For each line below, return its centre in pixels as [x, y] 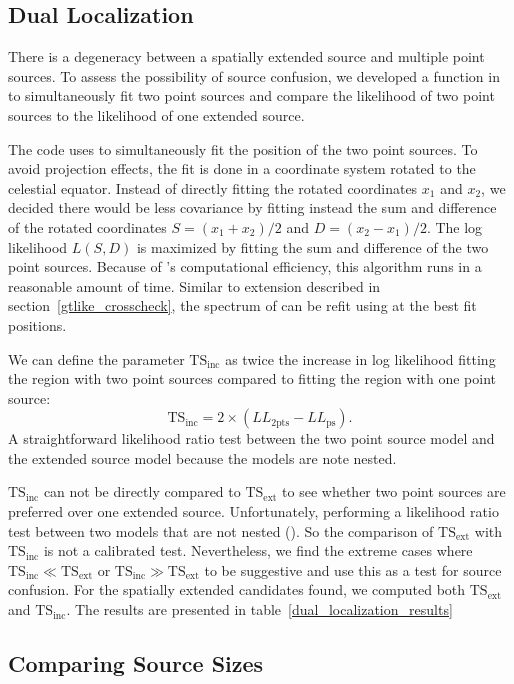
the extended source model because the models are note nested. [202, 457]
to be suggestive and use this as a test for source [353, 569]
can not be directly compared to [142, 491]
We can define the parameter [96, 358]
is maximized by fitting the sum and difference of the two [312, 246]
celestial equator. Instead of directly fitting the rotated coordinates [213, 187]
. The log [454, 226]
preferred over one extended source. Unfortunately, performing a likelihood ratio [253, 511]
